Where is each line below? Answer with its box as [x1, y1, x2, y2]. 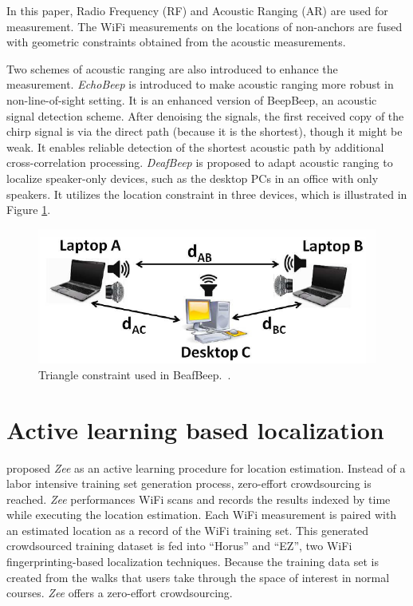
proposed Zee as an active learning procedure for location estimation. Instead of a [6, 459, 406, 476]
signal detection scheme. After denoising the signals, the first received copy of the [6, 107, 404, 124]
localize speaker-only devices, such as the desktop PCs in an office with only [6, 169, 379, 186]
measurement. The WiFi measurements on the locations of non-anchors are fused [6, 18, 403, 34]
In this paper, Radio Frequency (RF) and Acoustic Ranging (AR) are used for [6, 2, 388, 18]
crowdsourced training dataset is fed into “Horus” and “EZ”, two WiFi [6, 537, 352, 554]
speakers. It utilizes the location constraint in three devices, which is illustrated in [6, 185, 407, 202]
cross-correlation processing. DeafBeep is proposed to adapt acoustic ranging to [6, 154, 393, 171]
